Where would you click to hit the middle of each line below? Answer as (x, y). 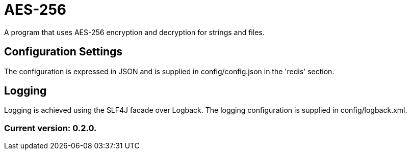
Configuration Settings (63, 52)
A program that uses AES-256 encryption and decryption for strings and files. (134, 32)
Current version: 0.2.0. (50, 128)
